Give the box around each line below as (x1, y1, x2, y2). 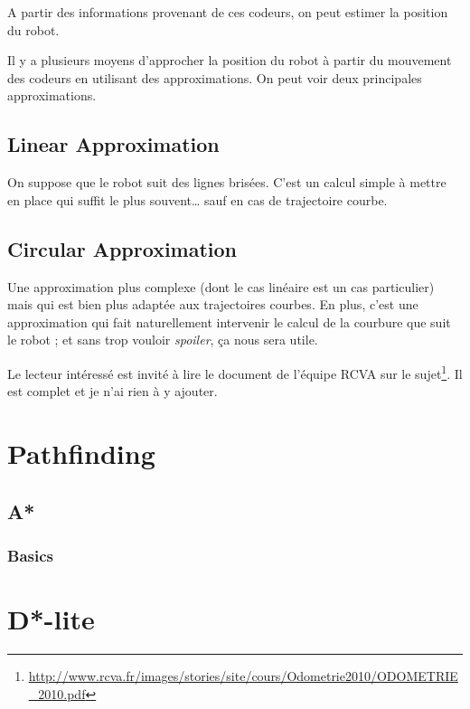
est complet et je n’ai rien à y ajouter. (7, 382, 218, 401)
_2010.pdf (28, 684, 86, 703)
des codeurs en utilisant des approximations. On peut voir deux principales (7, 68, 422, 87)
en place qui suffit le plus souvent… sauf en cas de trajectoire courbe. (7, 190, 388, 209)
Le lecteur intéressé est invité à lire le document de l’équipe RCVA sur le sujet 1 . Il (7, 361, 463, 383)
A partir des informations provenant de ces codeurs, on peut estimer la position (7, 3, 448, 21)
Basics (7, 544, 53, 566)
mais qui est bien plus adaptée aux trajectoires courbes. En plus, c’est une (7, 295, 418, 314)
